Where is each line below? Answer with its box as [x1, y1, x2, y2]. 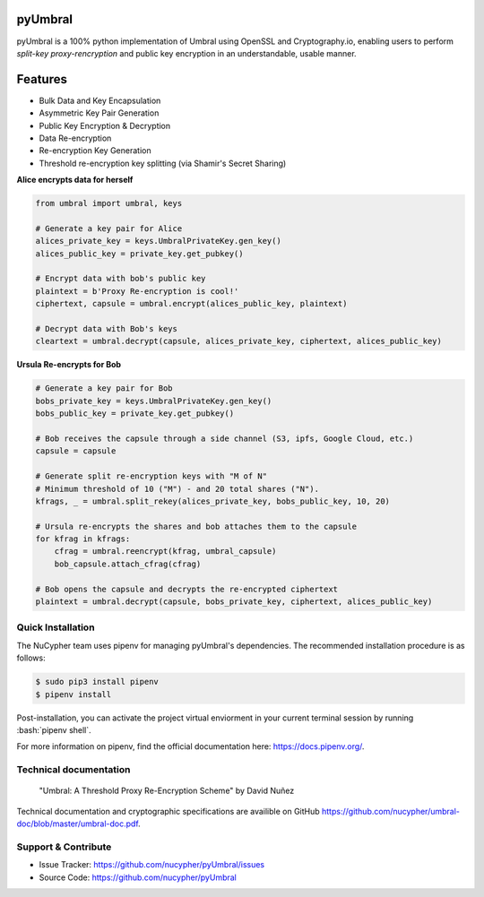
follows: [16, 652, 46, 663]
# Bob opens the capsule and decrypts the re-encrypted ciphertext [35, 583, 339, 594]
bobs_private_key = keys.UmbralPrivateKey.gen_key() [35, 395, 272, 406]
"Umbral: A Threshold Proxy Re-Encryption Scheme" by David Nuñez [39, 785, 295, 797]
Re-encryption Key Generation [39, 145, 151, 156]
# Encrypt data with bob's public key [35, 273, 206, 284]
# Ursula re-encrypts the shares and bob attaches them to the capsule [35, 521, 358, 531]
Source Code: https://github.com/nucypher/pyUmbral [39, 872, 238, 883]
